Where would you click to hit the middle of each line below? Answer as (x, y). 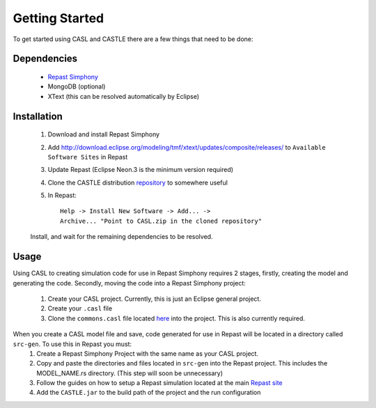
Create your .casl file (80, 308)
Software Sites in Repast (88, 157)
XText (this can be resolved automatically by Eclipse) (124, 96)
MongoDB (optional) (77, 86)
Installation (38, 116)
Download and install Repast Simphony (104, 134)
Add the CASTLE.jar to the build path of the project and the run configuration (149, 393)
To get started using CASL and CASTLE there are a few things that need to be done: (133, 39)
